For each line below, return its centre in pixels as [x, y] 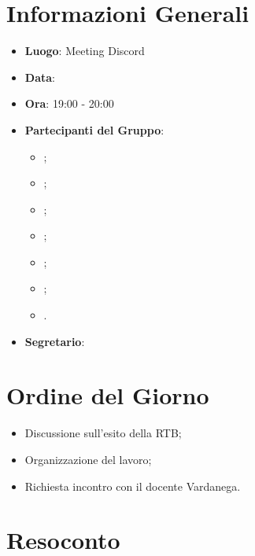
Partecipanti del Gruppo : [94, 129]
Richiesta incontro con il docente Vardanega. [133, 486]
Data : [40, 77]
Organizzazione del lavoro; [88, 459]
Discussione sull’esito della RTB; [103, 433]
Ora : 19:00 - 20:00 [69, 103]
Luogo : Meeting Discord [85, 51]
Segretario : [55, 341]
